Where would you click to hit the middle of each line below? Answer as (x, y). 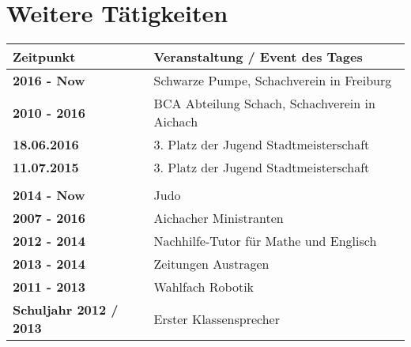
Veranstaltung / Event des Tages (258, 57)
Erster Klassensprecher (217, 319)
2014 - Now (49, 195)
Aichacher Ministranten (219, 218)
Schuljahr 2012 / (66, 310)
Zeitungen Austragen (211, 264)
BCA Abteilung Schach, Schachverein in (264, 104)
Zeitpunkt (44, 57)
